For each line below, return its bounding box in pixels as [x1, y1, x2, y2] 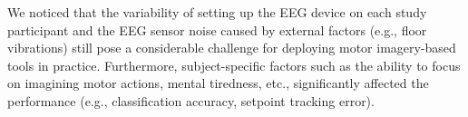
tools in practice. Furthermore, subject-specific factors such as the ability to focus [7, 55, 461, 74]
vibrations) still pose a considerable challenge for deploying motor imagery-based [7, 38, 456, 57]
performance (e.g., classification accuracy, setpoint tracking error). [7, 91, 375, 110]
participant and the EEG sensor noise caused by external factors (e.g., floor [7, 20, 427, 39]
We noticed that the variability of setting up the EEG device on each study [7, 3, 427, 21]
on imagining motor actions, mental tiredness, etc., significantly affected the [7, 73, 429, 93]
